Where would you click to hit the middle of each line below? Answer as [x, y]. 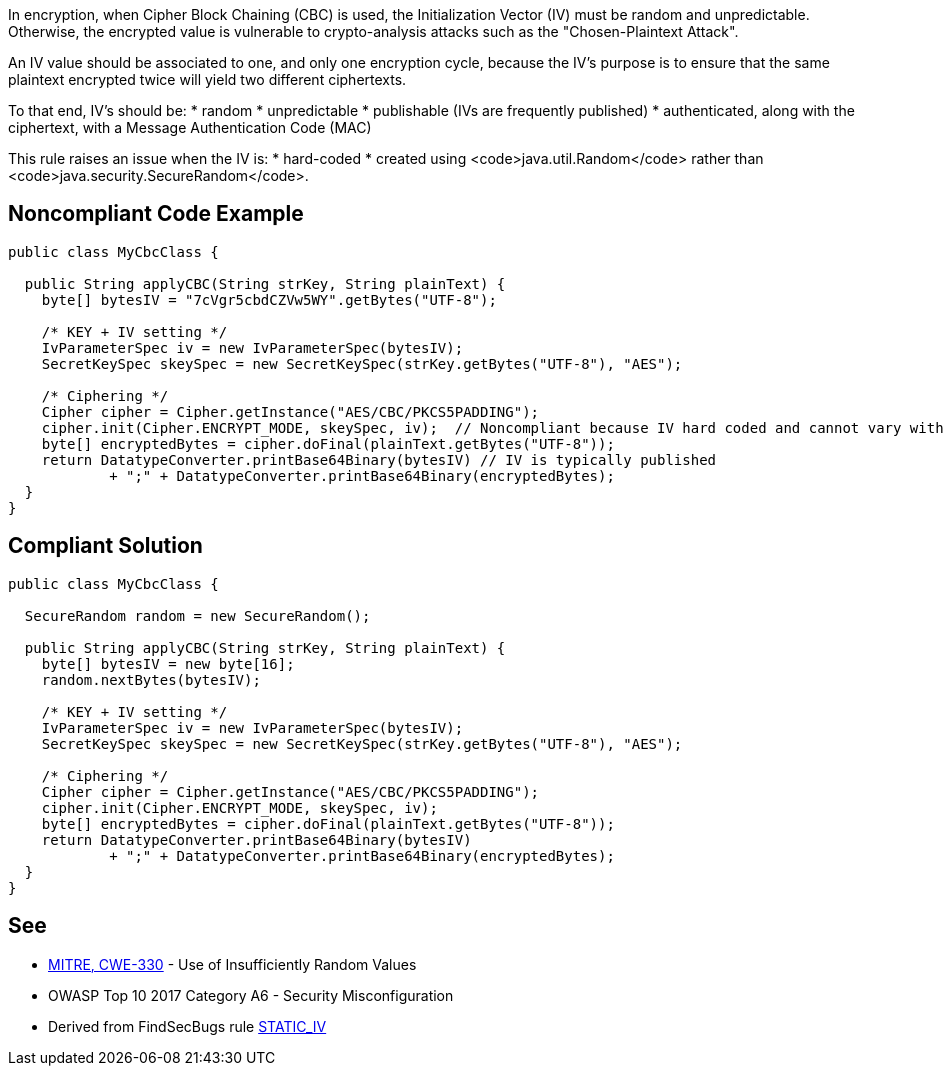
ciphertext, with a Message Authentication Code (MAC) [190, 127]
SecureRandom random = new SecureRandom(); [197, 615]
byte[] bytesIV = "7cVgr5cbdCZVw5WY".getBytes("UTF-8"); [269, 299]
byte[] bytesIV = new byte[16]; [168, 663]
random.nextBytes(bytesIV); [151, 679]
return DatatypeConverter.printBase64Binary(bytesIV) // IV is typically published [379, 459]
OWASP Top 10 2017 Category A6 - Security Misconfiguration [251, 995]
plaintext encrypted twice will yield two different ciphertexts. [207, 79]
